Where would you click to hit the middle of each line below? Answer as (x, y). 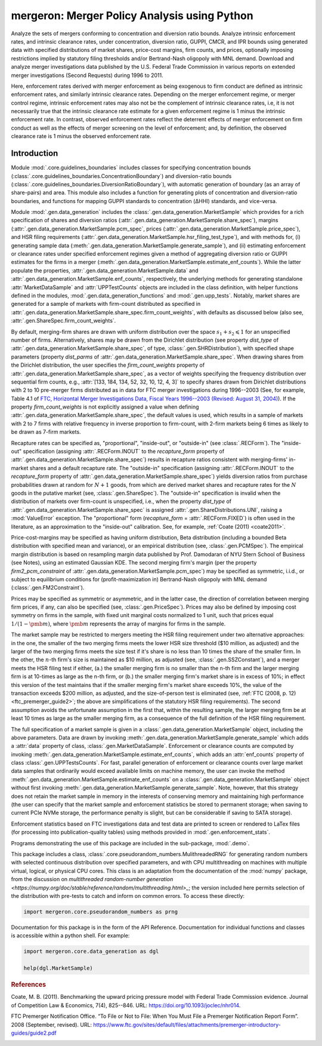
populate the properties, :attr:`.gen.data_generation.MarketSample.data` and (105, 270)
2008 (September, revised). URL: (52, 1024)
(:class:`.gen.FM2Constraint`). (48, 588)
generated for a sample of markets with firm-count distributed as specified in (106, 304)
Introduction (35, 153)
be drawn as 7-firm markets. (46, 432)
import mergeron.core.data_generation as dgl (91, 952)
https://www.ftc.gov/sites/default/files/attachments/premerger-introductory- (187, 1024)
